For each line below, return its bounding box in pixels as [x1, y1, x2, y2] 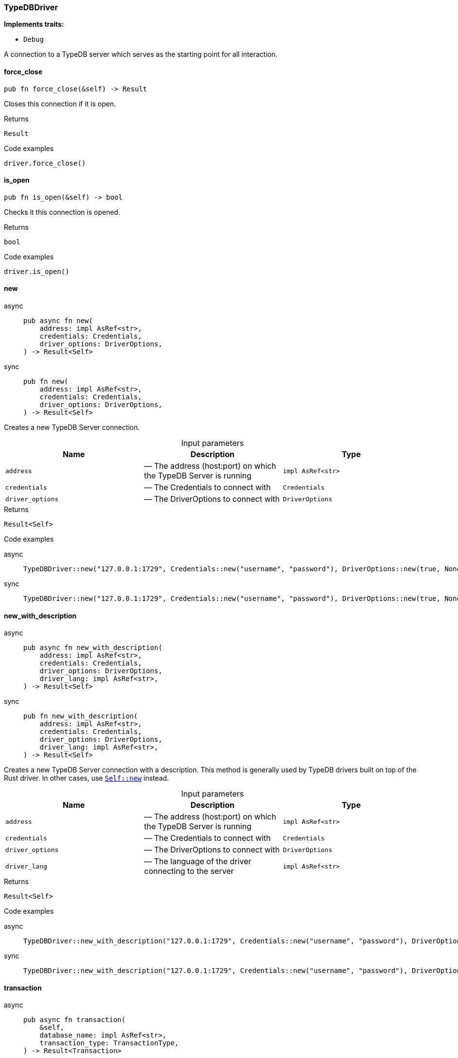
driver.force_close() [4, 159, 86, 167]
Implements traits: [4, 20, 64, 29]
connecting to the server [144, 866, 234, 876]
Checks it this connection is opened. [4, 207, 120, 216]
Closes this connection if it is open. [4, 99, 116, 108]
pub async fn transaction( [23, 1016, 126, 1024]
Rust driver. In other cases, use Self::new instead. [4, 774, 169, 783]
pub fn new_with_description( [23, 712, 138, 720]
